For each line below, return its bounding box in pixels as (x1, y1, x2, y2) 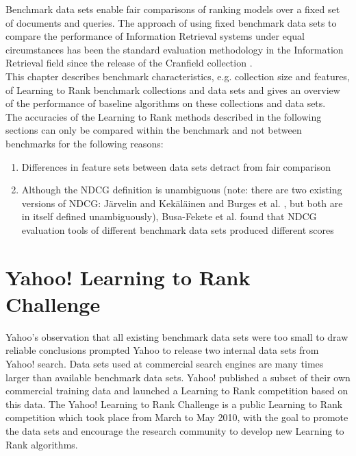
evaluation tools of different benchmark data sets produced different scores (21, 222, 334, 237)
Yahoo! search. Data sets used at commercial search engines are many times (5, 357, 324, 370)
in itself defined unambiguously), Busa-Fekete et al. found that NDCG (21, 209, 317, 224)
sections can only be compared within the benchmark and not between (5, 123, 302, 137)
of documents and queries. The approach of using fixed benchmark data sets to (5, 15, 337, 29)
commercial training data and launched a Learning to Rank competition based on (5, 383, 348, 398)
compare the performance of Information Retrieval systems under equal (5, 29, 305, 43)
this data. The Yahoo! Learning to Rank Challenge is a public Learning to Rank (5, 396, 343, 411)
